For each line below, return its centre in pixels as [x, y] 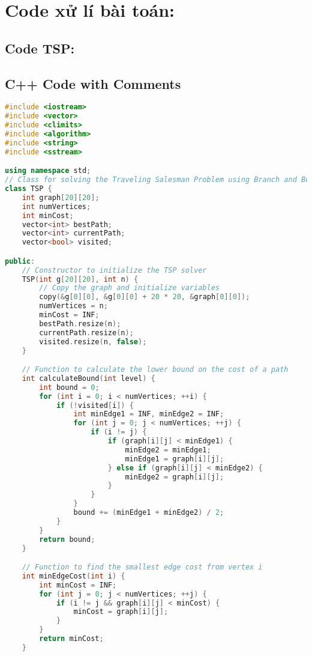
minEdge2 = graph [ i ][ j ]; [175, 477]
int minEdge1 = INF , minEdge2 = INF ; [149, 414]
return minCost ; [71, 639]
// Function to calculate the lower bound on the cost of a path [155, 370]
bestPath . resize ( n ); [80, 323]
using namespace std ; [48, 171]
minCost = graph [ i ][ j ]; [121, 612]
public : [20, 261]
